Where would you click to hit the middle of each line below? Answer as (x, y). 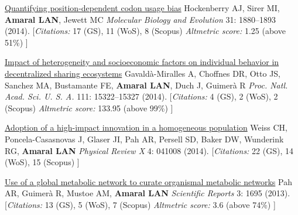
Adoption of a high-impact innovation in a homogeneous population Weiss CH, (146, 127)
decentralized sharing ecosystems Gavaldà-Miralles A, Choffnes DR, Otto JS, (143, 73)
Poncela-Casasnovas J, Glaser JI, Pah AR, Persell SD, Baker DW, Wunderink (144, 139)
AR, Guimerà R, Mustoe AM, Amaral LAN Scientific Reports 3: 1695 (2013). (148, 193)
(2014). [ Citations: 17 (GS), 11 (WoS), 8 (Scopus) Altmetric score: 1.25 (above (145, 31)
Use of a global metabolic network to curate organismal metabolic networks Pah (148, 181)
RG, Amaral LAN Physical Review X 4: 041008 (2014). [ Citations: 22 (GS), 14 (149, 150)
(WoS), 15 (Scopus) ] (42, 162)
